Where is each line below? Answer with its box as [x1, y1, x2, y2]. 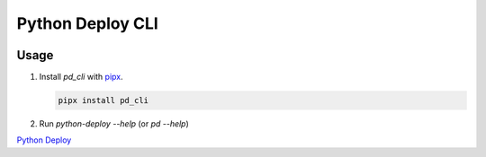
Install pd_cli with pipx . [39, 72, 123, 83]
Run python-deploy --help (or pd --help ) [39, 118, 189, 129]
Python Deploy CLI [16, 13, 159, 33]
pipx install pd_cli [58, 95, 148, 106]
